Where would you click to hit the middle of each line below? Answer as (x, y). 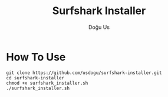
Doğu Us (99, 27)
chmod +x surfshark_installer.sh (47, 83)
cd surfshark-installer (35, 78)
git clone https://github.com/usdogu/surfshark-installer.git (84, 73)
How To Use (36, 57)
